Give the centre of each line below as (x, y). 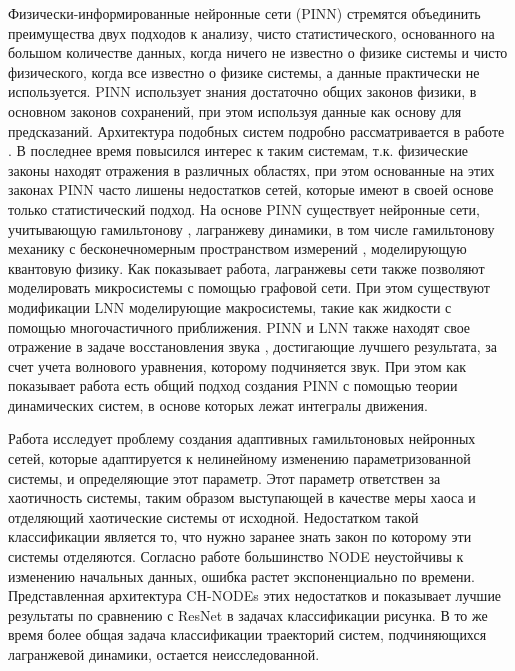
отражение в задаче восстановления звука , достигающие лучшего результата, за (252, 346)
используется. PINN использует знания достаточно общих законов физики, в (242, 91)
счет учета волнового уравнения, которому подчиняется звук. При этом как (237, 365)
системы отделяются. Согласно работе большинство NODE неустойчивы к (236, 556)
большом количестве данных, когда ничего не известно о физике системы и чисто (258, 52)
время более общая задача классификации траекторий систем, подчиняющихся (247, 634)
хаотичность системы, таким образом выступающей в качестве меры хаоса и (242, 497)
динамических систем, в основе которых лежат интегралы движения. (218, 404)
